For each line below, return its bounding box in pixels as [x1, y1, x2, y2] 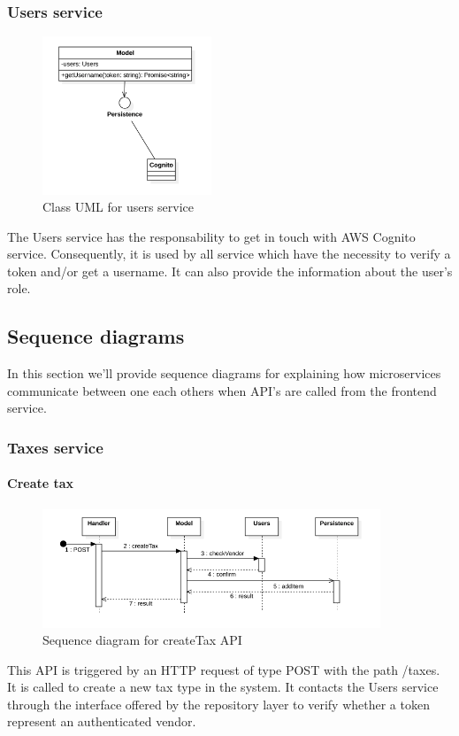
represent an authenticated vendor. [7, 712, 196, 731]
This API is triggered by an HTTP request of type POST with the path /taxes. [7, 660, 440, 678]
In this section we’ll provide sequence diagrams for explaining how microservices [7, 364, 441, 383]
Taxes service [7, 436, 103, 458]
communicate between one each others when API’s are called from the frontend [7, 381, 437, 399]
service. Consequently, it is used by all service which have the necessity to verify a [7, 244, 451, 263]
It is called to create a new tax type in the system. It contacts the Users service [7, 678, 439, 696]
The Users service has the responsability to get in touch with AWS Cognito [7, 227, 416, 245]
